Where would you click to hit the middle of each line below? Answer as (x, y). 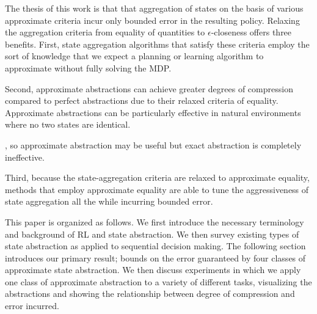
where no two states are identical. (68, 124)
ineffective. (25, 157)
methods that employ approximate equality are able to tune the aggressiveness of (157, 189)
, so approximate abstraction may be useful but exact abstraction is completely (153, 144)
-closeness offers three (251, 32)
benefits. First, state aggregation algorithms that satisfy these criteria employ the (157, 44)
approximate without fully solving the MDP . (88, 68)
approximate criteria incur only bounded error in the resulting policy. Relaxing (152, 20)
